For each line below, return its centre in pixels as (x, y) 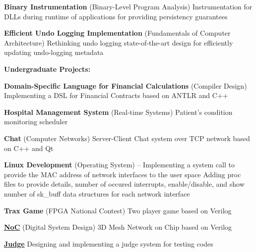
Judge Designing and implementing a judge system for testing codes (109, 243)
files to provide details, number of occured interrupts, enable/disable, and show (124, 184)
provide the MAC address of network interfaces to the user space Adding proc (123, 174)
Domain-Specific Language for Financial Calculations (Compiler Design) (126, 85)
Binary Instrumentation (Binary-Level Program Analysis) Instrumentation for (128, 6)
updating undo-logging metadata (54, 52)
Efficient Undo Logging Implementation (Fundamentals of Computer (117, 33)
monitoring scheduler (36, 122)
